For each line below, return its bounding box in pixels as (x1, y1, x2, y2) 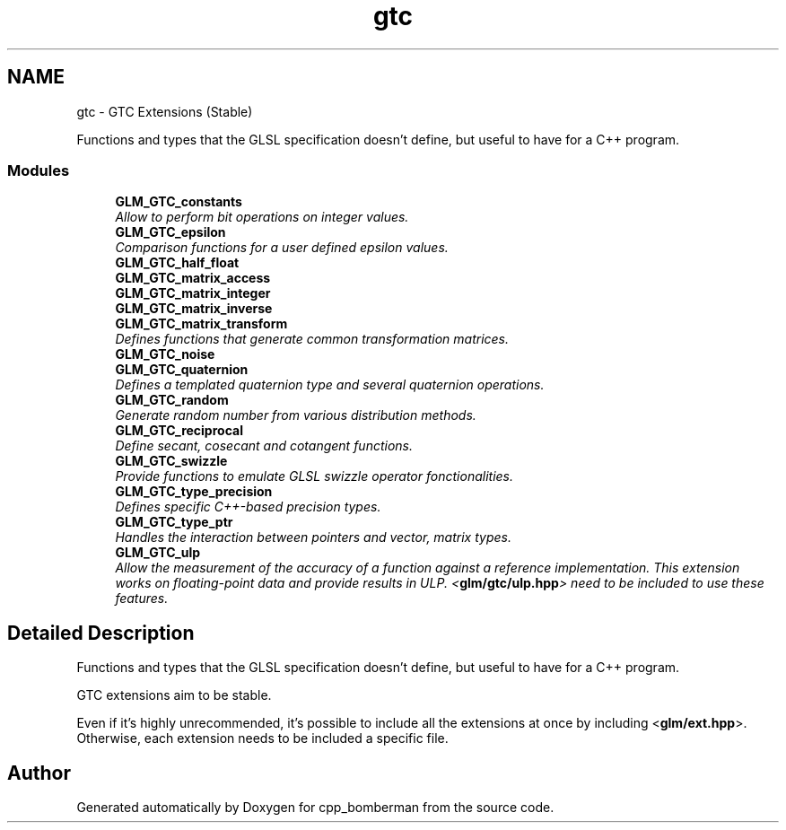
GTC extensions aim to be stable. (76, 687, 272, 703)
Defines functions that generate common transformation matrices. (115, 331, 510, 347)
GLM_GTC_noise (115, 346, 215, 363)
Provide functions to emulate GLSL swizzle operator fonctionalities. (115, 468, 513, 485)
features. (115, 590, 169, 607)
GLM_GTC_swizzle (115, 453, 228, 469)
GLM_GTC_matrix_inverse (115, 301, 273, 317)
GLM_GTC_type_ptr (115, 514, 233, 530)
